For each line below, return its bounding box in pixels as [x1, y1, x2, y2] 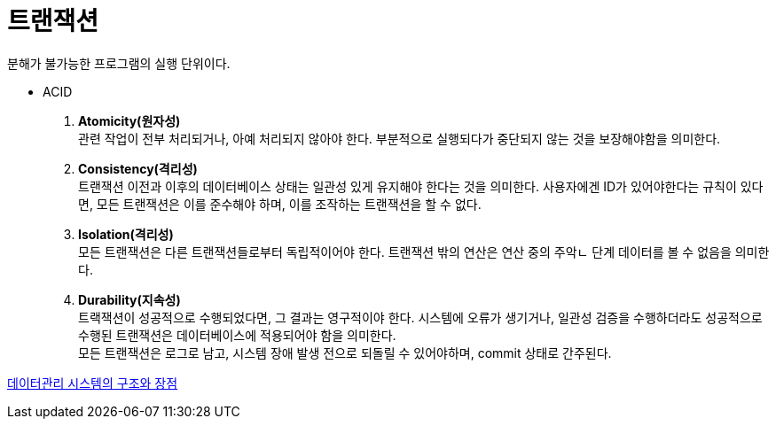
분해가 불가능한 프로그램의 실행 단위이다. [7, 55, 231, 71]
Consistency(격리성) [78, 160, 198, 176]
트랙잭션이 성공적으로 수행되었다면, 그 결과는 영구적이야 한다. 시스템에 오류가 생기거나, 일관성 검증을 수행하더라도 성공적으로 [78, 309, 763, 325]
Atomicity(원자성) [78, 112, 181, 128]
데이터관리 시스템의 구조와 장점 [7, 375, 178, 391]
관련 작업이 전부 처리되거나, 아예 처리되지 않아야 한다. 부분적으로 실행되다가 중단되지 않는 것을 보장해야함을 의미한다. [78, 130, 721, 146]
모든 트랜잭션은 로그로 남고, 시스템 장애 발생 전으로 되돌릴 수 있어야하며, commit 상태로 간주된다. [78, 345, 612, 360]
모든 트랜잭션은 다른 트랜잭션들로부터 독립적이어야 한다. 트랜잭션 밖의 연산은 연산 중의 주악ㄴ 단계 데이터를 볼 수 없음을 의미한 [78, 244, 770, 259]
